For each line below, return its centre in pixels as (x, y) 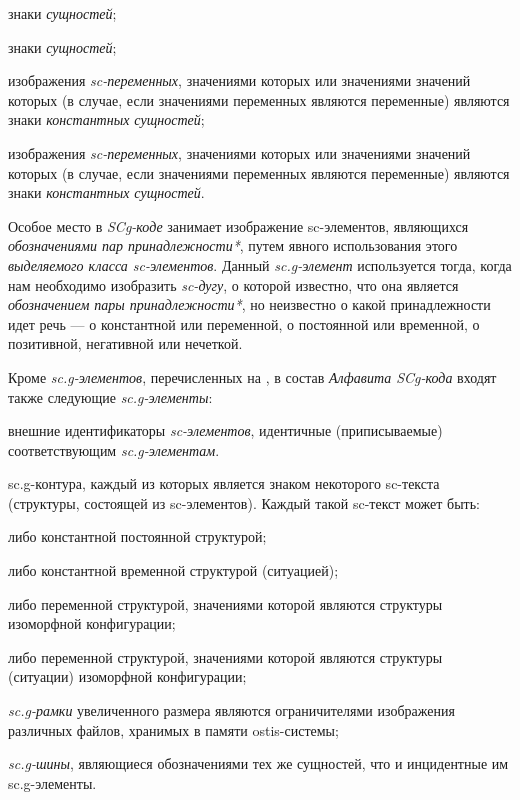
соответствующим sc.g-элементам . (114, 449)
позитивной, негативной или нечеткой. (125, 343)
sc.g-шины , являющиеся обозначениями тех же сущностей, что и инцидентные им (258, 763)
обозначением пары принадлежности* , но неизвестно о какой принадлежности (249, 304)
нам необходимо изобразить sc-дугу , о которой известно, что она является (233, 284)
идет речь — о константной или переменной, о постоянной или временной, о (244, 323)
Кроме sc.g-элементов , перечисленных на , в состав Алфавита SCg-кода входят (252, 376)
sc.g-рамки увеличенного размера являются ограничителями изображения (231, 710)
